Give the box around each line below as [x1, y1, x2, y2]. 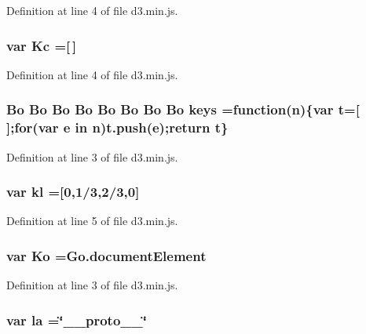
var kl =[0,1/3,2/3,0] [6, 182, 140, 201]
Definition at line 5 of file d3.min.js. [6, 212, 178, 229]
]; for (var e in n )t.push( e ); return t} [6, 118, 229, 137]
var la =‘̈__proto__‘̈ [6, 310, 147, 329]
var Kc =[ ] [6, 35, 77, 55]
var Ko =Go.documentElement [6, 245, 207, 265]
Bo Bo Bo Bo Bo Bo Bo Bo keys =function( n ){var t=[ [6, 100, 360, 119]
